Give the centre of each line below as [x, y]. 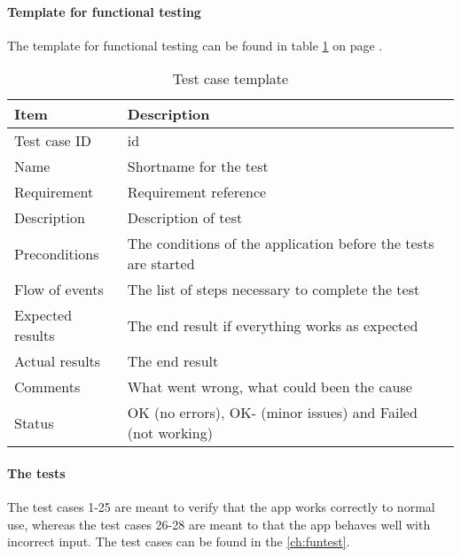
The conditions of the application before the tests [281, 244]
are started [161, 264]
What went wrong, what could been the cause [270, 387]
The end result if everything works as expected [273, 325]
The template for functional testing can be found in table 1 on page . [195, 45]
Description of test [185, 218]
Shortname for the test [198, 166]
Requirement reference [197, 192]
